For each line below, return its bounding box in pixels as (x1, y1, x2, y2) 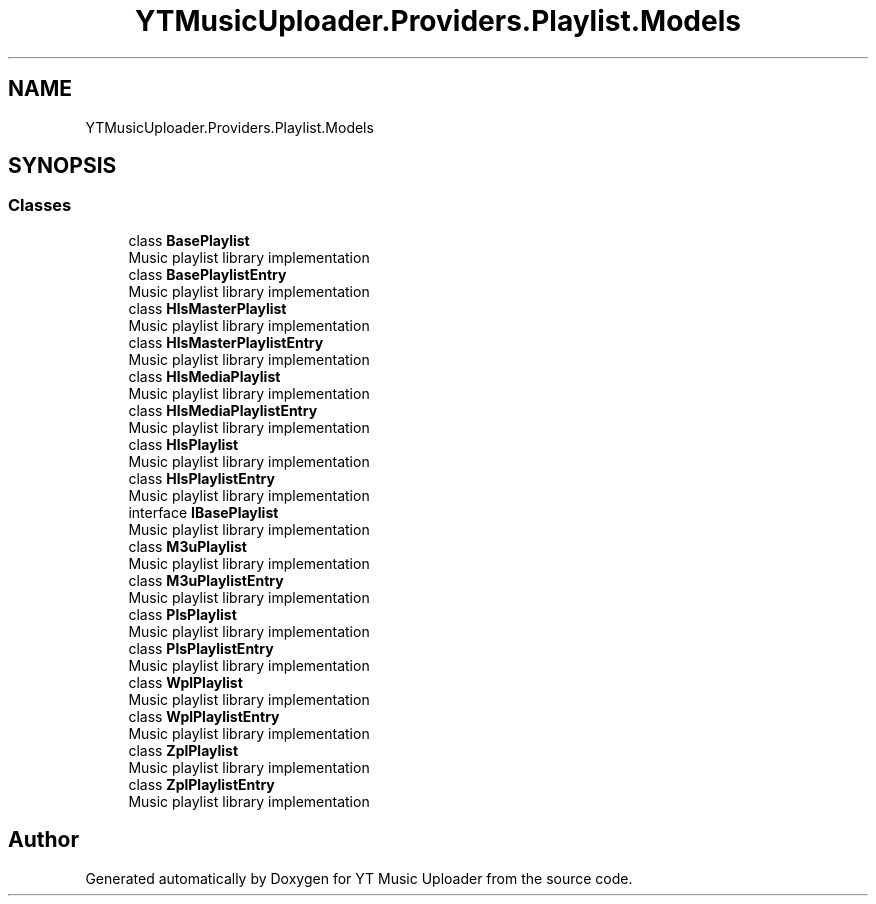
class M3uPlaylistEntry (128, 571, 284, 589)
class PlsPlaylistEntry (128, 639, 274, 657)
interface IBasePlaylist (128, 503, 279, 521)
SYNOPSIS (8, 153, 117, 179)
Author (8, 827, 79, 853)
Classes (8, 195, 72, 216)
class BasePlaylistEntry (128, 265, 287, 283)
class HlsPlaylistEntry (128, 469, 275, 487)
